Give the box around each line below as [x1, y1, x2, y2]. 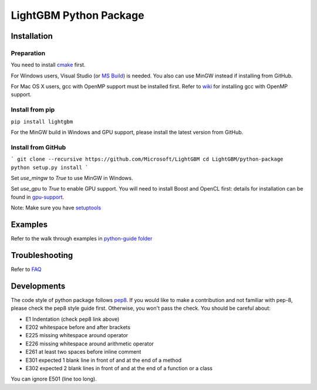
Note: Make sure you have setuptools [11, 204, 102, 211]
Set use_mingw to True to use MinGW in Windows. [11, 174, 133, 181]
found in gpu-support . [11, 194, 65, 201]
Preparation [11, 49, 46, 57]
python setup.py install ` [11, 164, 89, 171]
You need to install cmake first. [11, 62, 86, 69]
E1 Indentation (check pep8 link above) [25, 316, 120, 323]
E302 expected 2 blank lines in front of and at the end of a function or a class [25, 364, 213, 372]
